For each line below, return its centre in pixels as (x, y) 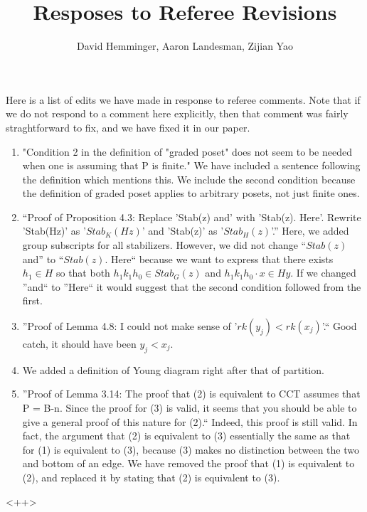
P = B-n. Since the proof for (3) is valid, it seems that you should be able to (190, 408)
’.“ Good (339, 326)
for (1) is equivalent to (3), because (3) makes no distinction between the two (191, 449)
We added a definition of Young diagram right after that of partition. (173, 369)
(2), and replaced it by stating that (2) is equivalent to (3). (151, 477)
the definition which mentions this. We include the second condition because (189, 179)
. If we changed (323, 273)
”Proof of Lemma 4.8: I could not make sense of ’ (130, 326)
